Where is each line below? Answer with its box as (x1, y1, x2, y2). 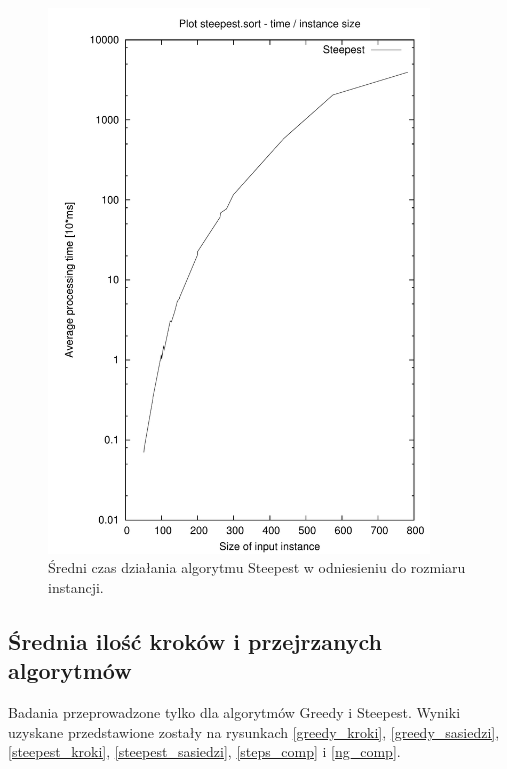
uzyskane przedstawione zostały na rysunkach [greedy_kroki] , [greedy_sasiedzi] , (8, 721, 500, 742)
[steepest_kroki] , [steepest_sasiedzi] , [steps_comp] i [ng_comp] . (8, 741, 401, 762)
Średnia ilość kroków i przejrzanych (8, 625, 382, 656)
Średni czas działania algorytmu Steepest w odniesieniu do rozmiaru (48, 557, 466, 578)
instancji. (48, 576, 104, 597)
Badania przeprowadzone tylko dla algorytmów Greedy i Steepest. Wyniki (8, 702, 461, 723)
